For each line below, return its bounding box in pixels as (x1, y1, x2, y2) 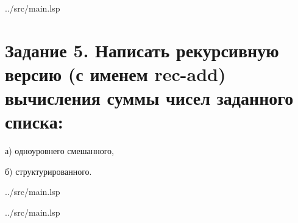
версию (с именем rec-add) (5, 61, 226, 86)
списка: (5, 109, 63, 134)
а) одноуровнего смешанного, (5, 144, 114, 157)
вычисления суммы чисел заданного (5, 85, 294, 110)
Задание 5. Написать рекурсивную (5, 37, 279, 62)
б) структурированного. (5, 165, 92, 177)
